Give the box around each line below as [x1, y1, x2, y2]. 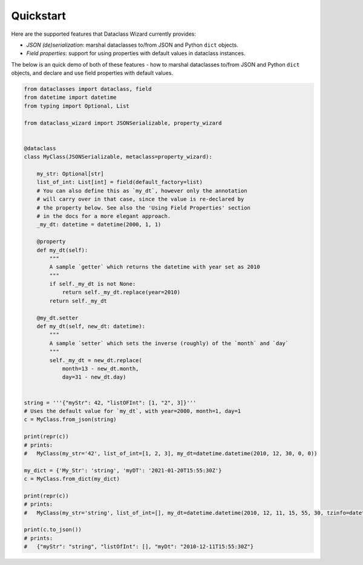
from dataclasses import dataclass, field [24, 85, 152, 93]
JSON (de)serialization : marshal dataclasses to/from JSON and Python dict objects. [26, 41, 238, 48]
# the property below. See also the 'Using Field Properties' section [36, 204, 251, 211]
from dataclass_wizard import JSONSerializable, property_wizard [24, 119, 222, 127]
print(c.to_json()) [24, 526, 82, 533]
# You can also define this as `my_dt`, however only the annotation [36, 187, 247, 194]
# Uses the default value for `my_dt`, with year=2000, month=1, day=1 [24, 408, 241, 414]
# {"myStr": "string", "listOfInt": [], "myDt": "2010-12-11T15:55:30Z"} [24, 543, 254, 550]
